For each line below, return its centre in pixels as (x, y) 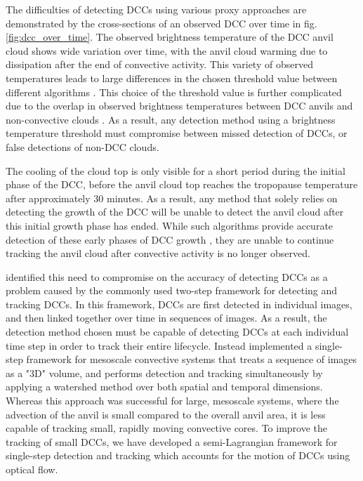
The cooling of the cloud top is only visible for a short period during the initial (176, 170)
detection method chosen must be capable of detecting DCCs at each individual (177, 332)
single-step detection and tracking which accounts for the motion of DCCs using (178, 455)
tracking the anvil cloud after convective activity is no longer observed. (158, 253)
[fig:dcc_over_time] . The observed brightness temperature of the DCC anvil (170, 37)
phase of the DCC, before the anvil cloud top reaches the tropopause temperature (182, 184)
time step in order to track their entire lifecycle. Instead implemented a (159, 345)
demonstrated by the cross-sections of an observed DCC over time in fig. (161, 23)
